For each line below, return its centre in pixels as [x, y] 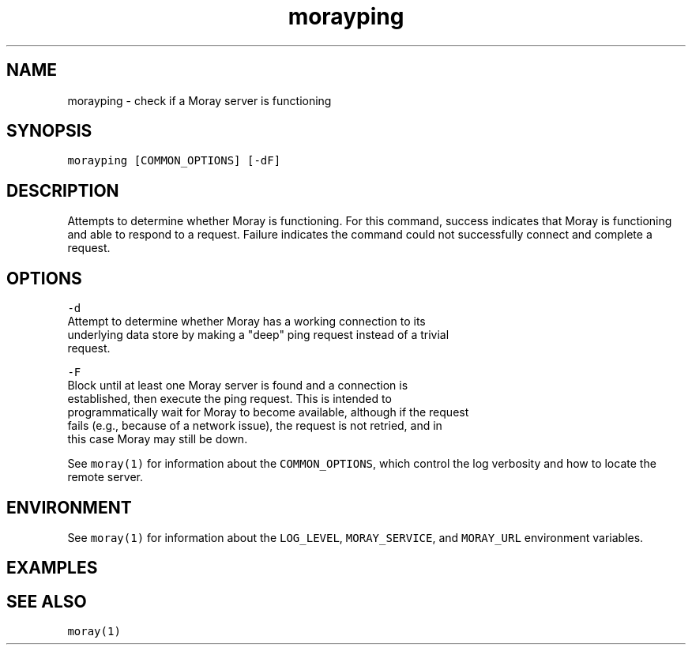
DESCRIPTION [63, 190]
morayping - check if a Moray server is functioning [199, 100]
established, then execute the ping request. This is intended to [229, 399]
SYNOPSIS [49, 131]
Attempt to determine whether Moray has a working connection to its [246, 322]
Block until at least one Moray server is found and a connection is [238, 386]
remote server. [105, 477]
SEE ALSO [47, 601]
